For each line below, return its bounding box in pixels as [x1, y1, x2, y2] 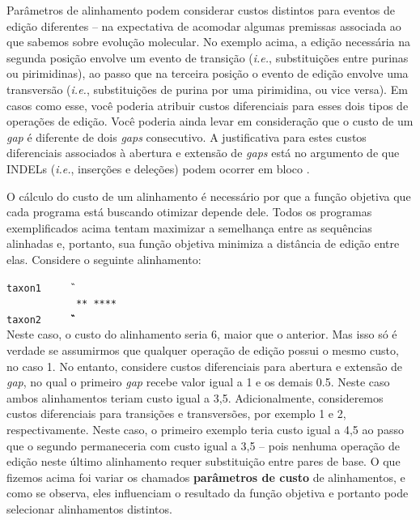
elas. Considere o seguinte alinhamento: [6, 250, 202, 267]
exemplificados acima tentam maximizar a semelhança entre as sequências [6, 219, 372, 236]
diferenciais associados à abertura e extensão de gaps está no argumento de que [6, 144, 400, 161]
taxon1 [6, 282, 41, 294]
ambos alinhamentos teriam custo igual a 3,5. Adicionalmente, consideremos [6, 389, 384, 406]
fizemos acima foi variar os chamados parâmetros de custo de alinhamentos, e [6, 468, 405, 485]
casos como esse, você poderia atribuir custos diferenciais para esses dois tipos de [6, 96, 409, 113]
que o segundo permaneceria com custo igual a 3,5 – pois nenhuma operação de [6, 437, 401, 454]
